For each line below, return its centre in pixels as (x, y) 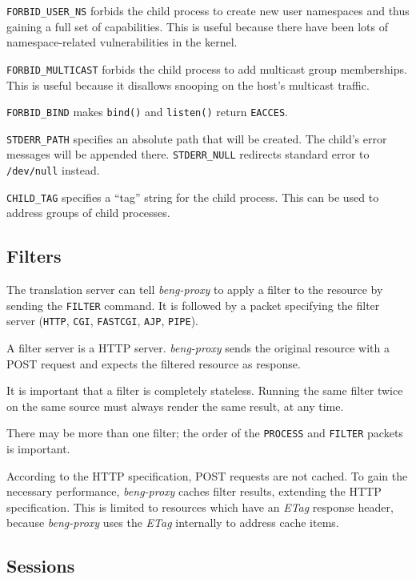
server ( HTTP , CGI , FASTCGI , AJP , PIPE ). (103, 321)
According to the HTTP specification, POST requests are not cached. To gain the (207, 475)
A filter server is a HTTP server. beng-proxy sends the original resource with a (198, 348)
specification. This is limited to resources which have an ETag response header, (200, 507)
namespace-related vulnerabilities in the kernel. (122, 42)
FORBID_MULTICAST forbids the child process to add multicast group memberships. (207, 68)
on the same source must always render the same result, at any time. (175, 406)
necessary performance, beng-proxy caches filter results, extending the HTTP (194, 491)
